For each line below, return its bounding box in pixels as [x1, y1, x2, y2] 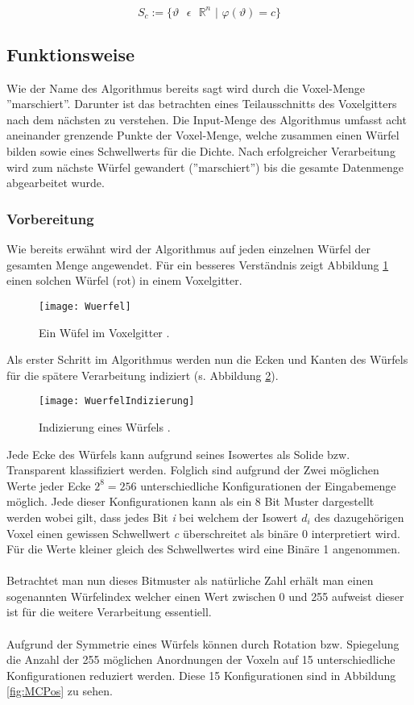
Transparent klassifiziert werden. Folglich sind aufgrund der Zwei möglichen [6, 461, 379, 478]
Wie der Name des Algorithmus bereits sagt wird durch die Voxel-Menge [6, 79, 365, 96]
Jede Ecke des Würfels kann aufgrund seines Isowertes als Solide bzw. [6, 445, 350, 462]
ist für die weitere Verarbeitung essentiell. [6, 603, 212, 620]
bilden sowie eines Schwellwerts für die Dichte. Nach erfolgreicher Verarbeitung [6, 143, 395, 160]
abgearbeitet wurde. [6, 174, 105, 191]
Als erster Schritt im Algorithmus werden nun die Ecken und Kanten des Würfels [6, 351, 408, 368]
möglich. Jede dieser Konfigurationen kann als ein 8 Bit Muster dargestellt [6, 493, 375, 510]
